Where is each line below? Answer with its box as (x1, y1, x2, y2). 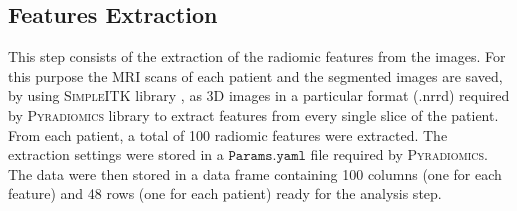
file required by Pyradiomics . (310, 144, 488, 165)
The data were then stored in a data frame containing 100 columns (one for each (8, 163, 502, 184)
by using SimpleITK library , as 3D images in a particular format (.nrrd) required (8, 85, 510, 106)
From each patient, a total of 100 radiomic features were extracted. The (8, 124, 448, 145)
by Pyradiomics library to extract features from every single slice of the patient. (8, 104, 499, 125)
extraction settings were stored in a (8, 144, 224, 165)
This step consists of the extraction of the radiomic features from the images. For (8, 46, 506, 67)
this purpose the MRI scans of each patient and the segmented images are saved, (8, 65, 503, 86)
